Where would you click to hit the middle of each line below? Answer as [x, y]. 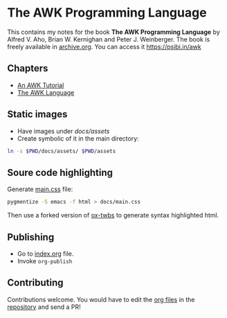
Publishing [31, 237]
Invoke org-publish [45, 260]
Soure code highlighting [60, 172]
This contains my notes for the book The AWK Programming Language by [113, 32]
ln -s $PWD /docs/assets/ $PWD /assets [62, 151]
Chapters [28, 68]
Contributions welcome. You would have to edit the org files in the [101, 299]
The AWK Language [46, 92]
